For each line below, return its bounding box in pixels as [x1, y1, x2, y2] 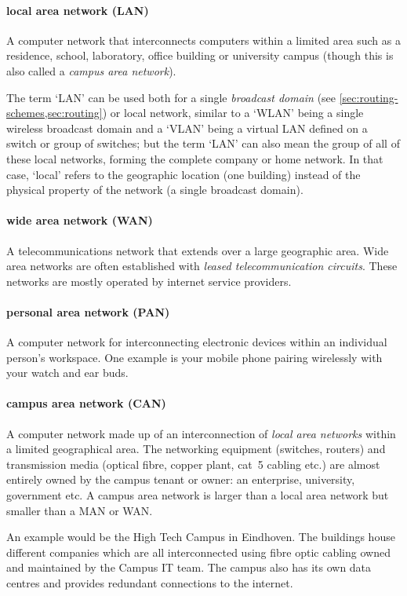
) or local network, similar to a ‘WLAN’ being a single [102, 104, 364, 121]
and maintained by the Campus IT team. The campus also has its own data [6, 559, 372, 576]
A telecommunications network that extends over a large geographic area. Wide [6, 242, 389, 258]
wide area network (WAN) [6, 212, 153, 229]
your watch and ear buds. [6, 364, 129, 381]
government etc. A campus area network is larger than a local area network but [6, 487, 389, 503]
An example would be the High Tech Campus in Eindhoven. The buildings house [6, 528, 395, 545]
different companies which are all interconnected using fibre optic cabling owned [6, 543, 391, 560]
